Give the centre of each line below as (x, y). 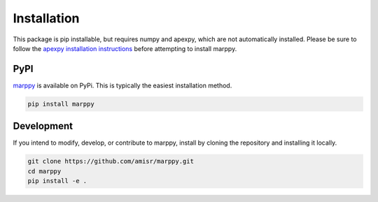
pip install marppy (61, 104)
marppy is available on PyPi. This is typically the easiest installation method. (122, 85)
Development (43, 126)
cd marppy (44, 171)
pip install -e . (57, 181)
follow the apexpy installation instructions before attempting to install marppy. (125, 48)
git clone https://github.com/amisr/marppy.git (111, 161)
